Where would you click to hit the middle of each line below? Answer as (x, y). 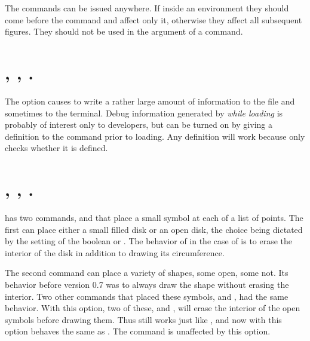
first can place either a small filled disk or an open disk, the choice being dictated (154, 229)
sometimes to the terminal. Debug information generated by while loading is (144, 113)
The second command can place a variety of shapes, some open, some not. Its (147, 273)
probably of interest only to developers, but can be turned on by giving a (139, 125)
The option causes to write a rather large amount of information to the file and (150, 101)
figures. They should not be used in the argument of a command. (124, 31)
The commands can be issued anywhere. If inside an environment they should (147, 8)
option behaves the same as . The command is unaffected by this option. (138, 331)
